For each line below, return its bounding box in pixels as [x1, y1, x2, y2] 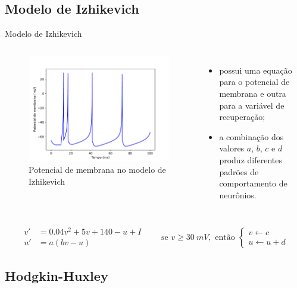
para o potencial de [219, 75, 290, 88]
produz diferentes [219, 153, 282, 166]
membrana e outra [219, 87, 286, 99]
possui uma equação [219, 64, 292, 76]
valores [219, 142, 245, 154]
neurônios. [219, 188, 257, 201]
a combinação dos [219, 130, 284, 143]
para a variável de [219, 99, 285, 111]
